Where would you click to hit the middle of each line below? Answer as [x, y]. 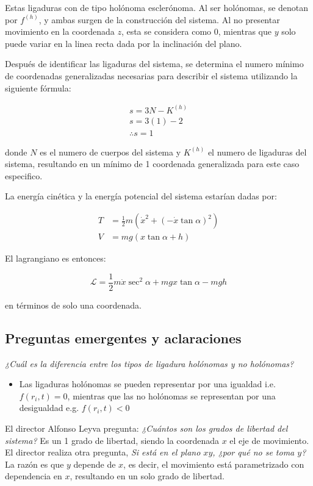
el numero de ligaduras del [257, 152]
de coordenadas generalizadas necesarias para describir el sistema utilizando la [151, 75]
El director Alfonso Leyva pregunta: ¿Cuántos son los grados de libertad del [146, 428]
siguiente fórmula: [38, 88]
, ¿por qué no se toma [254, 452]
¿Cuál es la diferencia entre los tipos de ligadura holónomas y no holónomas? [149, 363]
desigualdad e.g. [49, 408]
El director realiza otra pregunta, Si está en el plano [103, 452]
